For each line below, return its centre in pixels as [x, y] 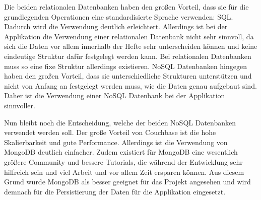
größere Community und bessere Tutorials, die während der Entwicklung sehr [123, 161]
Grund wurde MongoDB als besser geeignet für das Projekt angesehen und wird [127, 182]
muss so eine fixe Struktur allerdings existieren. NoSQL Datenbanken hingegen [126, 66]
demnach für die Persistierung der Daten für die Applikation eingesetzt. [115, 191]
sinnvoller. [20, 105]
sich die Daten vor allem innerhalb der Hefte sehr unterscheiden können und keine [131, 46]
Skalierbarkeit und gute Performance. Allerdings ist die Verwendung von [116, 142]
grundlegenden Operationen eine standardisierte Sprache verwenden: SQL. [119, 16]
